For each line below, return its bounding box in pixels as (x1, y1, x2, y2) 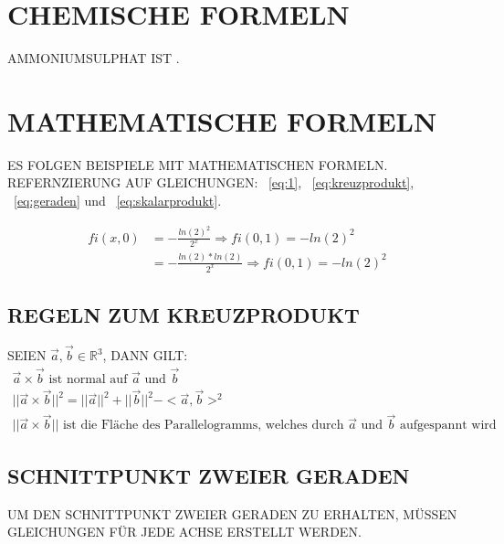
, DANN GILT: (102, 346, 188, 365)
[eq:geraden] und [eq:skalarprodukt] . (14, 191, 222, 210)
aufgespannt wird (400, 419, 497, 432)
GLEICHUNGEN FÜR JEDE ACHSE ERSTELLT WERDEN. (7, 522, 362, 541)
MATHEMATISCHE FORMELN (7, 101, 437, 139)
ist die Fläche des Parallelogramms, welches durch (62, 419, 344, 432)
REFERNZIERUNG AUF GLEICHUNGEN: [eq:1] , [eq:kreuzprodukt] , (7, 173, 415, 192)
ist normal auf (48, 372, 128, 386)
